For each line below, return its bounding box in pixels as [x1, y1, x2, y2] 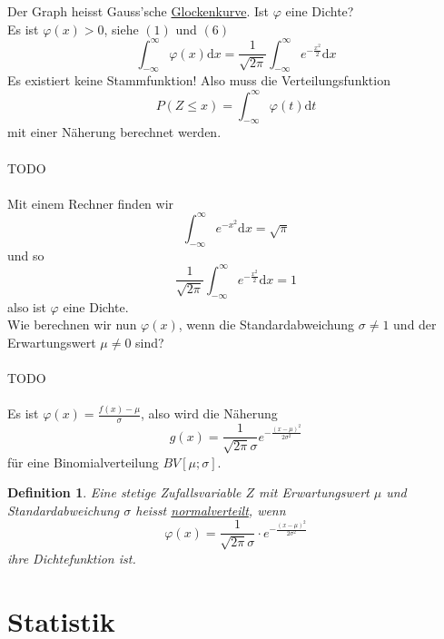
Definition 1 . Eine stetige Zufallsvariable [7, 483, 242, 502]
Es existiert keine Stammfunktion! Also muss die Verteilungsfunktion [7, 71, 390, 90]
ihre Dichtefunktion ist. [7, 548, 136, 567]
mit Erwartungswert [259, 483, 370, 502]
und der [393, 315, 437, 334]
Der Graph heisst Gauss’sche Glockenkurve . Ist [7, 2, 270, 20]
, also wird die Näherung [141, 404, 278, 423]
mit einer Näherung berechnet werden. [7, 123, 222, 142]
